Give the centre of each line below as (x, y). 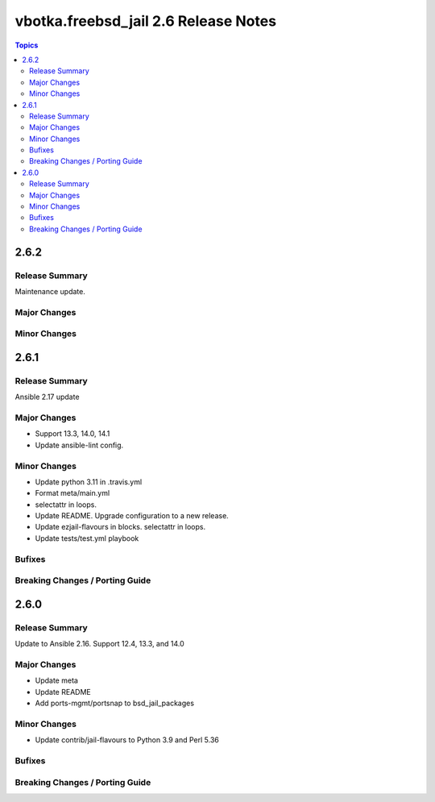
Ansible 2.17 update (47, 397)
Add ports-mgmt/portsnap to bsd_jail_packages (115, 703)
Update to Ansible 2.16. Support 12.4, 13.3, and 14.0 (99, 644)
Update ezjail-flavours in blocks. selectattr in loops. (120, 527)
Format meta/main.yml (72, 493)
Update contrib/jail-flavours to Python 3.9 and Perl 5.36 (127, 740)
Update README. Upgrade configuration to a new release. (132, 516)
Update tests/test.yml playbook (87, 538)
